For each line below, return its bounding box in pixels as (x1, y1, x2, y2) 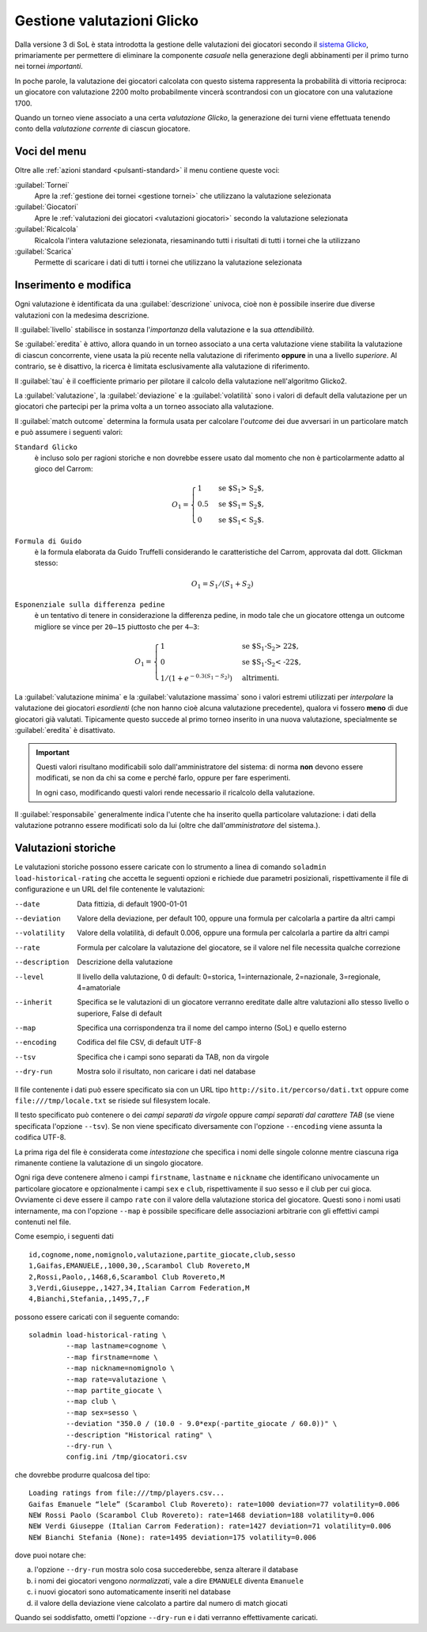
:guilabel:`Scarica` (14, 246, 74, 256)
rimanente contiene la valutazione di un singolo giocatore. (14, 1157, 203, 1168)
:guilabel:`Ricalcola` (14, 224, 79, 234)
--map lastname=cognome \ (66, 1341, 167, 1351)
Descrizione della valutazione (77, 957, 173, 967)
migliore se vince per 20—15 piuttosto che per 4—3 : (34, 622, 200, 631)
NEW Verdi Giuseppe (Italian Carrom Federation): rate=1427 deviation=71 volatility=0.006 (28, 1522, 391, 1531)
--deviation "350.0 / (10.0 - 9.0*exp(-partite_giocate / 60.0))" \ (66, 1419, 338, 1428)
